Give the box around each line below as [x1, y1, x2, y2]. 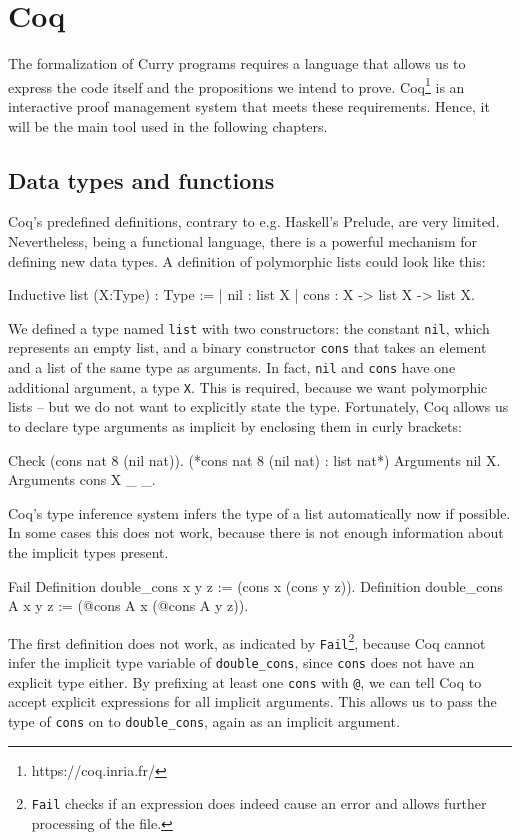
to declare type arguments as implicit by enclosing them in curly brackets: [8, 415, 462, 436]
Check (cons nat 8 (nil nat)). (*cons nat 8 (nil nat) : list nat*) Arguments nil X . [8, 449, 501, 470]
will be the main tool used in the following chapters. [8, 115, 328, 136]
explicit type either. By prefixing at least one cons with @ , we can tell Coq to [8, 671, 482, 692]
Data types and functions [8, 164, 275, 195]
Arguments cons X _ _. [8, 469, 156, 490]
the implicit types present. [8, 541, 169, 562]
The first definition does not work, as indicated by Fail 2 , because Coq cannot [8, 629, 486, 653]
